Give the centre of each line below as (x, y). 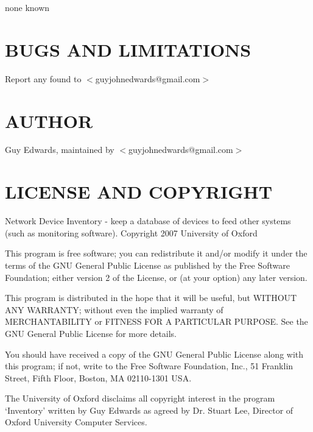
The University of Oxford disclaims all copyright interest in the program (140, 398)
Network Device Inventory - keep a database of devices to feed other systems (148, 221)
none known (27, 7)
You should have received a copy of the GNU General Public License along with (154, 354)
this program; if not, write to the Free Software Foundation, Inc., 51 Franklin (149, 366)
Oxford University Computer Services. (76, 422)
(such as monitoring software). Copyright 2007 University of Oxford (131, 232)
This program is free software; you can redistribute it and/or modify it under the (156, 253)
